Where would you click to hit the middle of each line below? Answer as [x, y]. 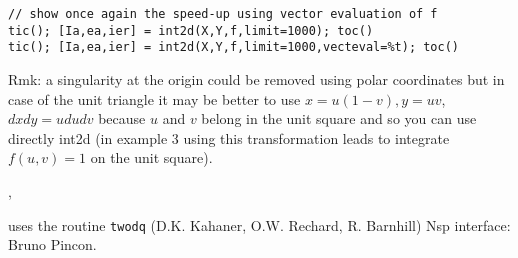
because [122, 118]
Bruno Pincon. [52, 244]
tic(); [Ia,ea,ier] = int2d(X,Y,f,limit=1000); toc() [191, 30]
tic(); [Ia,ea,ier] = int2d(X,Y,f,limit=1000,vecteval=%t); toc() [234, 47]
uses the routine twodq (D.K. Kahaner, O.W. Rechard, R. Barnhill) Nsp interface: [259, 224]
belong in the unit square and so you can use [339, 118]
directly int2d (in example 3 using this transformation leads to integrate [229, 137]
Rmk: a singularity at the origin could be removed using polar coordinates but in [256, 78]
